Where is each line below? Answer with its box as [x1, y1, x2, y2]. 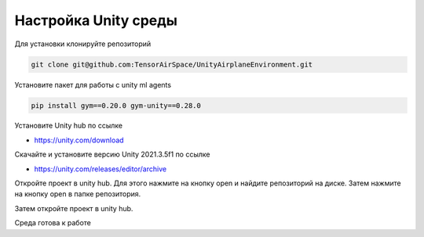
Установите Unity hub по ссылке [14, 121, 123, 131]
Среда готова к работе [14, 218, 92, 228]
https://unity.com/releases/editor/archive [34, 164, 167, 174]
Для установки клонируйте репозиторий [14, 39, 152, 48]
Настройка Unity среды [14, 12, 178, 29]
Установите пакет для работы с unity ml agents [14, 80, 172, 89]
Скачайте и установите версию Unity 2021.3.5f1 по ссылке [14, 149, 210, 160]
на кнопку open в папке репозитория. [14, 189, 141, 199]
